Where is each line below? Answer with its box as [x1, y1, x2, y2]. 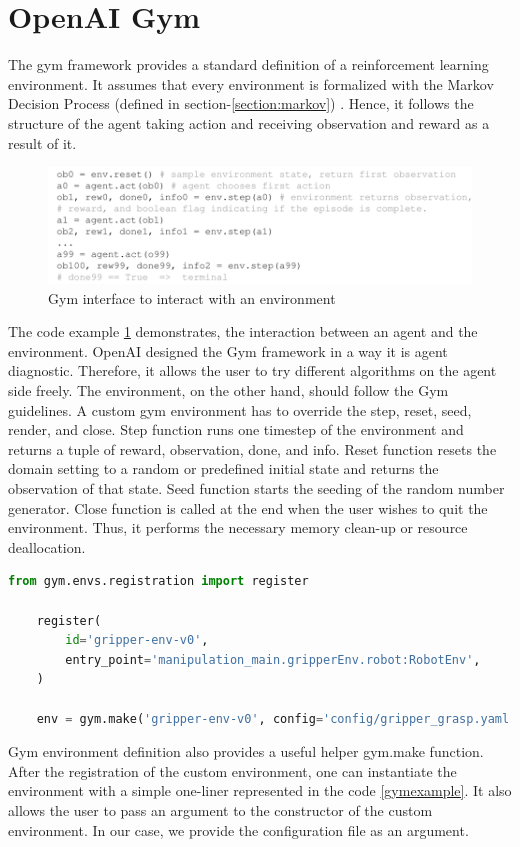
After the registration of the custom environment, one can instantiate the [8, 760, 457, 781]
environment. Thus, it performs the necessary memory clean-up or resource [8, 517, 468, 538]
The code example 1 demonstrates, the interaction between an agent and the [8, 321, 478, 342]
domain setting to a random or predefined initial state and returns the [8, 458, 439, 479]
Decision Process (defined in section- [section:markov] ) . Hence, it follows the [8, 93, 474, 114]
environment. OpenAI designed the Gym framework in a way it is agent [8, 340, 448, 361]
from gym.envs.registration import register [8, 574, 309, 589]
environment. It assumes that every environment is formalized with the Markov [8, 73, 494, 94]
